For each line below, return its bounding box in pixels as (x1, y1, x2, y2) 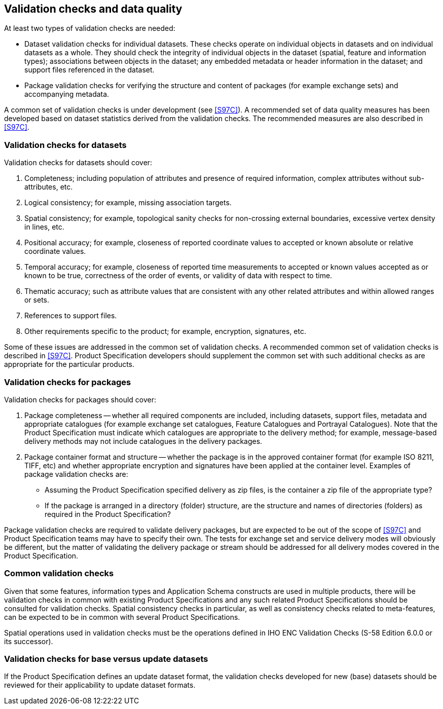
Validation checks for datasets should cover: (4, 158, 153, 167)
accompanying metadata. (24, 90, 109, 99)
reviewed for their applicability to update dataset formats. (4, 681, 196, 690)
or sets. (24, 295, 50, 305)
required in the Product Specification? (45, 509, 171, 518)
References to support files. (24, 311, 117, 320)
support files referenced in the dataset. (24, 65, 155, 74)
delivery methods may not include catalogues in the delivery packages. (24, 436, 263, 445)
